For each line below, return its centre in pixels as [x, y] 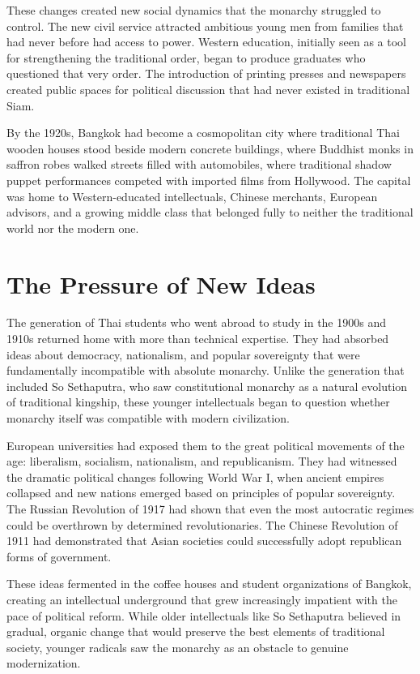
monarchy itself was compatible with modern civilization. [148, 418]
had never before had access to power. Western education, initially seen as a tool [207, 42]
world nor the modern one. [73, 228]
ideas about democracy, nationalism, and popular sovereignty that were [183, 354]
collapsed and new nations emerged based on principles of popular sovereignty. [201, 493]
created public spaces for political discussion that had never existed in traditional [208, 89]
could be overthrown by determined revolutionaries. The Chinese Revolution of [202, 524]
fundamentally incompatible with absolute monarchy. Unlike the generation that [206, 370]
